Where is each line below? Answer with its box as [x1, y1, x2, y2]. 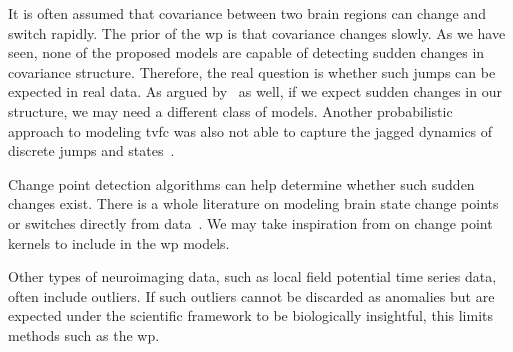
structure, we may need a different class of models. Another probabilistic [8, 100, 453, 121]
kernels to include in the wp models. [8, 232, 230, 253]
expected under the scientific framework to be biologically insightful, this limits [8, 305, 494, 326]
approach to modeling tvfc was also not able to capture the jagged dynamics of [8, 120, 493, 141]
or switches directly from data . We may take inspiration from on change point [8, 212, 493, 233]
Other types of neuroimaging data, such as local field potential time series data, [8, 266, 497, 287]
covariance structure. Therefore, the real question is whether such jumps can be [8, 61, 496, 82]
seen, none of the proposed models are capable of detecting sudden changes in [8, 42, 485, 63]
